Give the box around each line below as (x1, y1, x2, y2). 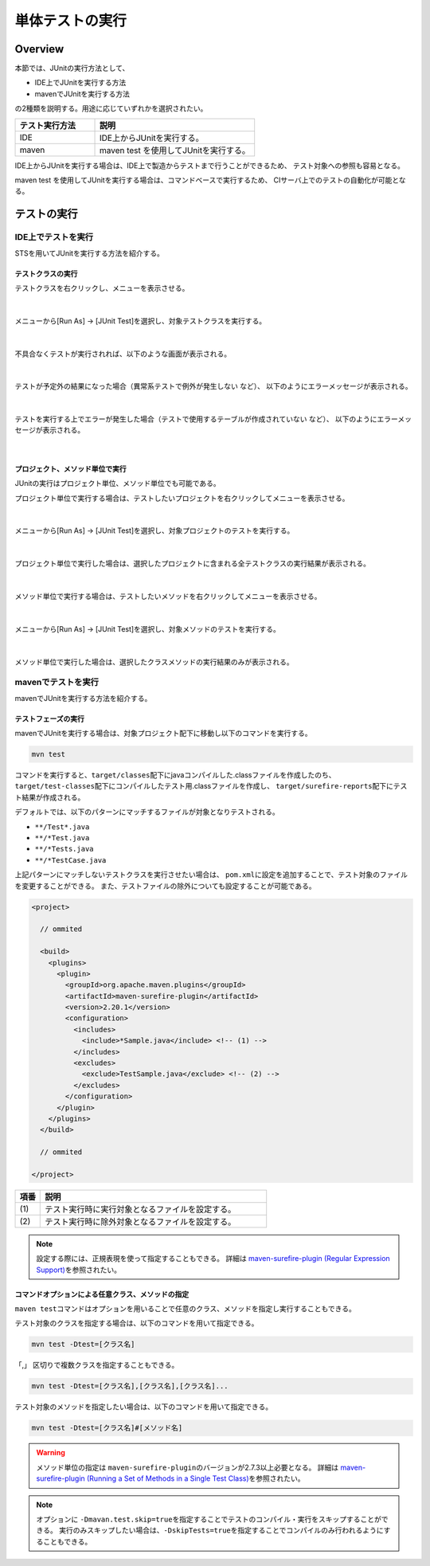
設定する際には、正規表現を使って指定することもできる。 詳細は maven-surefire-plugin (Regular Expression (36, 1254, 390, 1263)
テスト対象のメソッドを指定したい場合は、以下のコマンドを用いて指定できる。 (14, 1402, 273, 1411)
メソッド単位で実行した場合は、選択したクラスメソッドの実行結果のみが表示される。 (14, 657, 294, 667)
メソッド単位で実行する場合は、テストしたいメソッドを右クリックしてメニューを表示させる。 (14, 591, 322, 601)
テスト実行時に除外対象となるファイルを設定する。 (45, 1216, 236, 1227)
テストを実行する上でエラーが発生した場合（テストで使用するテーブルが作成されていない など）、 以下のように (14, 414, 377, 424)
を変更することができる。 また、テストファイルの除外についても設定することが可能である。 (14, 881, 316, 891)
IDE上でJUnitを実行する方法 (34, 78, 127, 88)
